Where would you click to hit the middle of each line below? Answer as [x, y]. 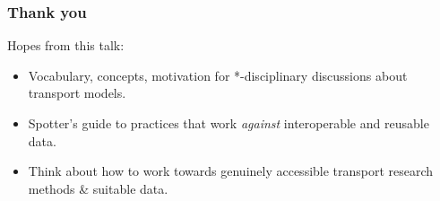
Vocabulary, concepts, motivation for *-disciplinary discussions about [218, 75]
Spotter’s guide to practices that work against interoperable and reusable [229, 123]
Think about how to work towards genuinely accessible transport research [231, 171]
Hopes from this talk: [66, 45]
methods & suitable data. [98, 188]
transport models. [77, 93]
